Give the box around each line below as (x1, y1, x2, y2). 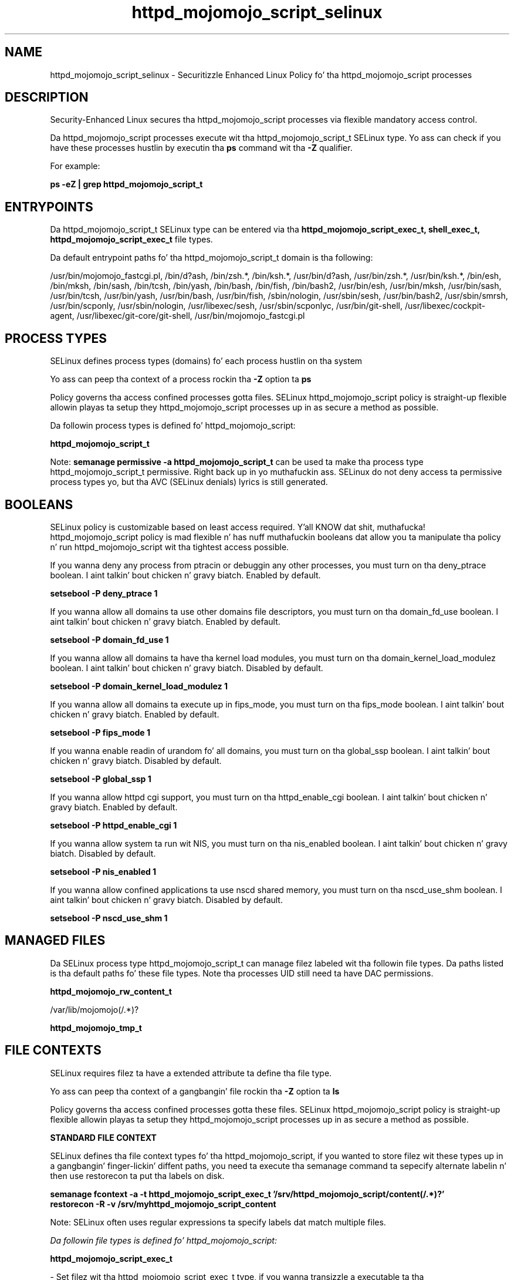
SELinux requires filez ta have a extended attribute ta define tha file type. (50, 1067, 332, 1078)
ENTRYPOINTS (5, 199, 93, 214)
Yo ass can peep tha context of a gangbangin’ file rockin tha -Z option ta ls (50, 1086, 340, 1096)
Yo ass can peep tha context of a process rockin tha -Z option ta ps (50, 374, 312, 385)
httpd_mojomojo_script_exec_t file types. (50, 234, 213, 245)
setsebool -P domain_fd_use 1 (50, 634, 169, 645)
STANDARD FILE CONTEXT (50, 1132, 157, 1143)
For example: (50, 161, 100, 171)
